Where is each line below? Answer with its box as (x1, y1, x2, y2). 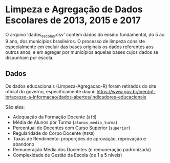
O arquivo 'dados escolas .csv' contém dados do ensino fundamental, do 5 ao (5, 31, 165, 39)
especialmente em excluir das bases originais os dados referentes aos (5, 44, 154, 50)
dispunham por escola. (5, 54, 54, 60)
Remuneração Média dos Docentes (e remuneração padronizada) (12, 146, 151, 152)
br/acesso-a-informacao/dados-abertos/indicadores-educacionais (5, 94, 147, 100)
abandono (12, 141, 35, 147)
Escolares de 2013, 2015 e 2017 (5, 14, 141, 26)
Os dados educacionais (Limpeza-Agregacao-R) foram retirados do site (5, 83, 157, 89)
